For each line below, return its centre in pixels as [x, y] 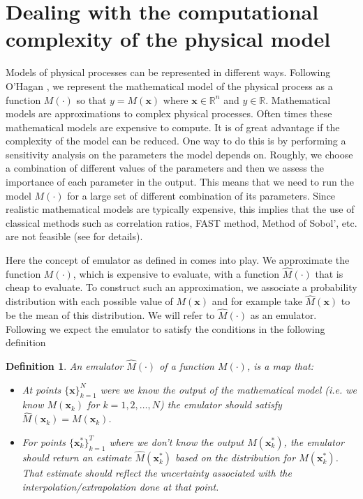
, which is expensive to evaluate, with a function [176, 273]
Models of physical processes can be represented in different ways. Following [168, 72]
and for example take [257, 301]
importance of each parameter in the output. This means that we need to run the [180, 182]
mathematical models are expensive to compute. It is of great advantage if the [173, 127]
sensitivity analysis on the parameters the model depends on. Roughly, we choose [179, 154]
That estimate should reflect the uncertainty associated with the [157, 473]
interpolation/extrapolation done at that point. [120, 486]
